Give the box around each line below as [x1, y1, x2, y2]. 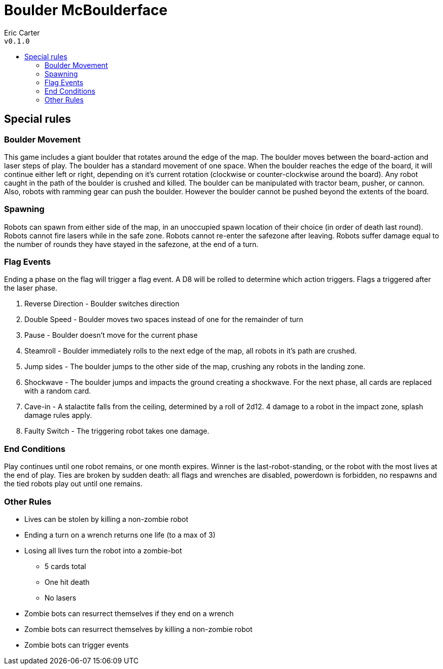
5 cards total [45, 561, 86, 571]
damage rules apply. [24, 411, 92, 420]
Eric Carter [4, 28, 40, 37]
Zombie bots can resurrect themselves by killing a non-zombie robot [24, 624, 253, 633]
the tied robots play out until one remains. [4, 479, 143, 488]
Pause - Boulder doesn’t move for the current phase [24, 331, 198, 340]
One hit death [45, 577, 90, 586]
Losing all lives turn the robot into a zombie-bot [24, 546, 182, 555]
